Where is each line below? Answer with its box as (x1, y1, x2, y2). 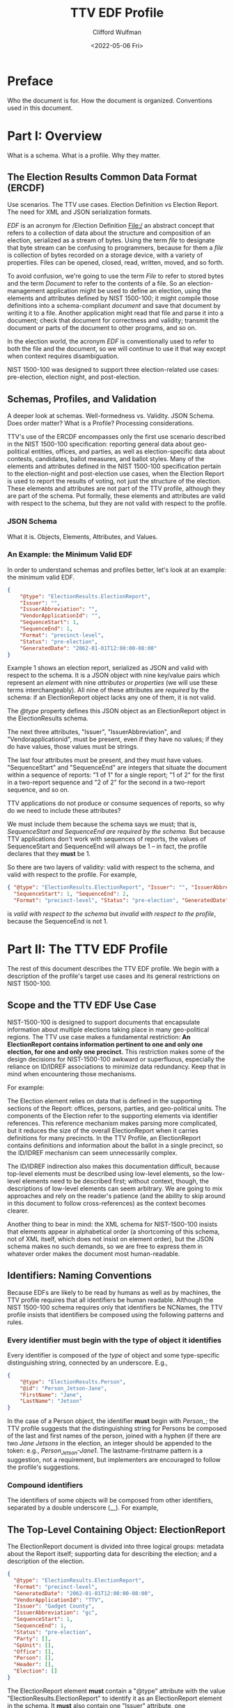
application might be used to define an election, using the (46, 287, 212, 295)
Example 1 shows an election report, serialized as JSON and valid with (7, 664, 208, 672)
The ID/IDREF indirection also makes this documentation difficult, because (7, 1162, 220, 1170)
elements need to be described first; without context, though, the (22, 1177, 209, 1185)
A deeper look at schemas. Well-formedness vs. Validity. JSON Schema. (7, 412, 214, 420)
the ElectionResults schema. (7, 714, 88, 722)
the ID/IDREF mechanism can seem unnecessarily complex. (7, 1148, 178, 1157)
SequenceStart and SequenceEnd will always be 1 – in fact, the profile (7, 842, 208, 851)
